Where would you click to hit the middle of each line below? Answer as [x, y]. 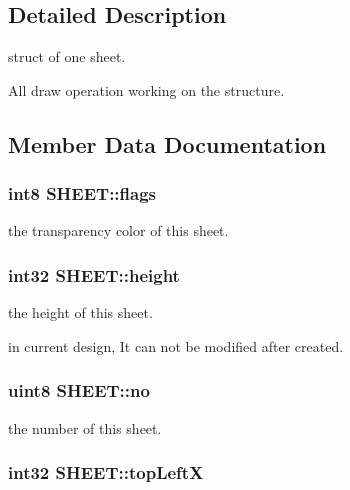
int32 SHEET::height [94, 274]
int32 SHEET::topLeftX [106, 472]
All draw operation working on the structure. [146, 89]
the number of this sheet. [85, 427]
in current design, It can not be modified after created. [176, 345]
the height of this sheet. [80, 312]
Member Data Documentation [167, 143]
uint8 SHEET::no [79, 390]
